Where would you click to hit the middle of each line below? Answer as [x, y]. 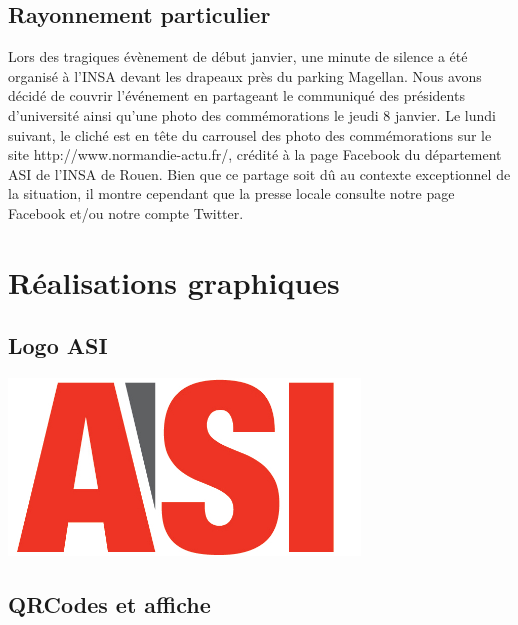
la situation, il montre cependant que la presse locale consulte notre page [231, 193]
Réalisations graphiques [174, 281]
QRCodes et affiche [109, 604]
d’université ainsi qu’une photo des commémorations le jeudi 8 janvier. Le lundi [252, 114]
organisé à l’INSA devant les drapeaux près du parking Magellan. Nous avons [245, 75]
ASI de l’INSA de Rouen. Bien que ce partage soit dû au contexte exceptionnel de [259, 173]
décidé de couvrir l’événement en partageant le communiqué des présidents [236, 95]
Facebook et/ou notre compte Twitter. [126, 212]
